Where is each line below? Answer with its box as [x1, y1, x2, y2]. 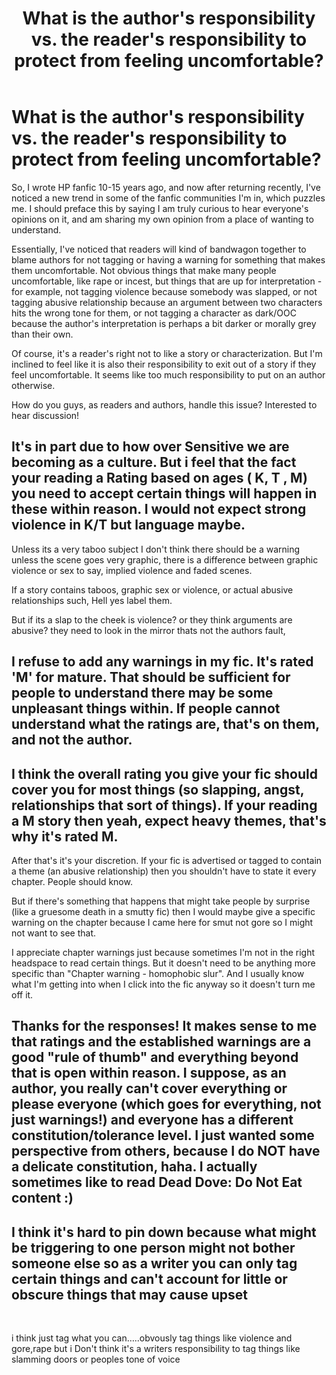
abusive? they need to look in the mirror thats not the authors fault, [11, 624, 286, 636]
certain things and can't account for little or [11, 1270, 288, 1287]
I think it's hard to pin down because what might [11, 1223, 317, 1241]
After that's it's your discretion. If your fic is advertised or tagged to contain [11, 854, 323, 866]
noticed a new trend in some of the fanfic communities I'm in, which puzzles [11, 192, 326, 204]
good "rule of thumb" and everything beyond [11, 1049, 299, 1066]
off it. [11, 988, 34, 1001]
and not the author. [11, 732, 133, 749]
